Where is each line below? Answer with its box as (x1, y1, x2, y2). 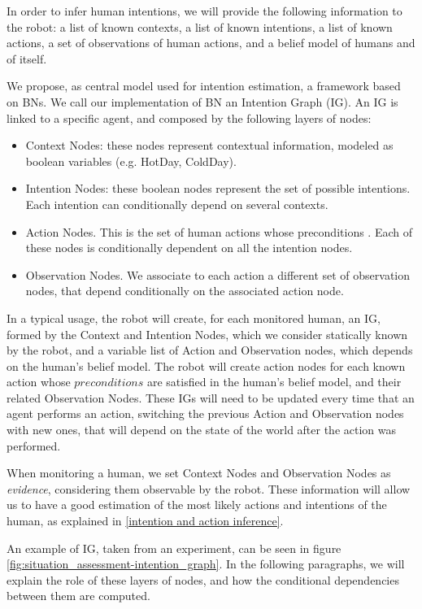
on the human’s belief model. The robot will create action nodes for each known (7, 357, 406, 374)
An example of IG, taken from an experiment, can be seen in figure (7, 539, 342, 556)
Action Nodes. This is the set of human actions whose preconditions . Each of (25, 223, 412, 240)
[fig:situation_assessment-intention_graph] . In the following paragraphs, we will (7, 555, 405, 572)
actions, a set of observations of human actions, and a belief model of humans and (7, 34, 415, 51)
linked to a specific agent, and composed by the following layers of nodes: (7, 109, 372, 126)
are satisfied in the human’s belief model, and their (146, 373, 402, 390)
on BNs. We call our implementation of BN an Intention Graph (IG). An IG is (7, 93, 398, 110)
